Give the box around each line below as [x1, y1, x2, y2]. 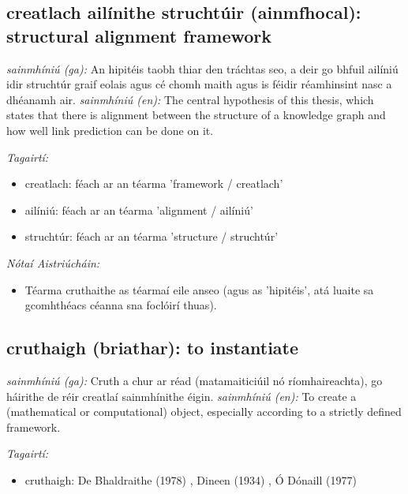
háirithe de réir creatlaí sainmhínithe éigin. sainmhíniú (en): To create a [6, 387, 357, 404]
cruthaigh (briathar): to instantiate [6, 335, 299, 360]
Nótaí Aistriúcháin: [6, 254, 100, 271]
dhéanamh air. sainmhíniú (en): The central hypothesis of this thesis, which [6, 91, 374, 107]
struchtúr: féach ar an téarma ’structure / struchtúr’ [24, 228, 279, 245]
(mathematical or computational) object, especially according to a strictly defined [6, 403, 402, 420]
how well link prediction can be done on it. [6, 122, 214, 138]
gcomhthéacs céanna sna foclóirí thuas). [24, 297, 217, 313]
